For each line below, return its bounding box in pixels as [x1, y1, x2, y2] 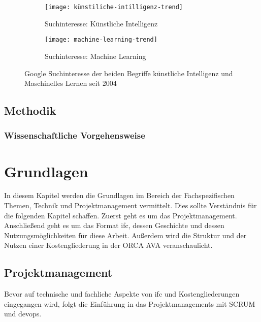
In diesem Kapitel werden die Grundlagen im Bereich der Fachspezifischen [4, 190, 235, 201]
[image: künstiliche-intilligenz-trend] [45, 4, 183, 11]
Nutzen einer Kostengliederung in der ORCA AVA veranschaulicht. [4, 240, 213, 250]
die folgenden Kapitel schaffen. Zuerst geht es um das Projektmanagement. [4, 210, 237, 220]
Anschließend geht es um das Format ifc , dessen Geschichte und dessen [4, 220, 224, 231]
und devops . [4, 308, 42, 319]
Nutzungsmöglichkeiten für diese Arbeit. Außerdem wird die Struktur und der [4, 230, 247, 240]
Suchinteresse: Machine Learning [45, 50, 146, 61]
